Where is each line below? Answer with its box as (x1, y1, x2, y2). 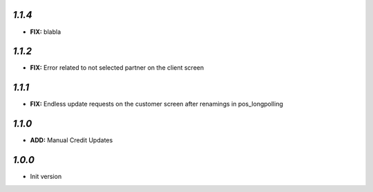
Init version (30, 173, 62, 181)
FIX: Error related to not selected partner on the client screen (30, 64, 204, 72)
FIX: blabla (30, 28, 61, 36)
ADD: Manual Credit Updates (30, 136, 113, 144)
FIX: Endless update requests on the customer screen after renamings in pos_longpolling (30, 100, 283, 108)
